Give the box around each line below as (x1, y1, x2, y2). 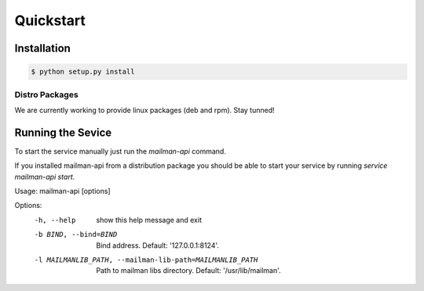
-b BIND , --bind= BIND (34, 230, 118, 239)
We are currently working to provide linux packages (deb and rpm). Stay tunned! (14, 105, 275, 115)
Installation (14, 42, 71, 55)
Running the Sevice (14, 125, 112, 139)
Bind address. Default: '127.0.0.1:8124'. (96, 240, 220, 250)
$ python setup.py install (31, 67, 135, 76)
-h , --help (34, 216, 76, 224)
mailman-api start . (14, 172, 75, 181)
